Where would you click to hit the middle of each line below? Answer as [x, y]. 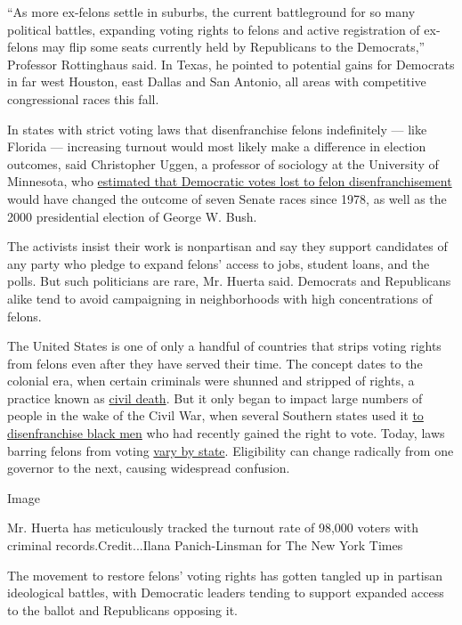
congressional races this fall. [83, 98]
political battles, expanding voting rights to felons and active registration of [214, 29]
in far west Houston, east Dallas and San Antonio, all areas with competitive [217, 81]
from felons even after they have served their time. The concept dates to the [215, 363]
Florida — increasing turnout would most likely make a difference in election [217, 146]
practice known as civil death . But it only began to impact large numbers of [215, 398]
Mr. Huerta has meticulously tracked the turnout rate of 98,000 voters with [213, 528]
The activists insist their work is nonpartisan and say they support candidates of [227, 246]
